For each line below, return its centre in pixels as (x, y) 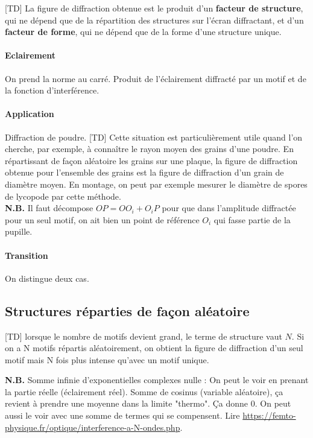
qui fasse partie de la (252, 219)
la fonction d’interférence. (52, 90)
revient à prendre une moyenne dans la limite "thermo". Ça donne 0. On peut (148, 403)
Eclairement (30, 55)
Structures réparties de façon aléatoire (127, 310)
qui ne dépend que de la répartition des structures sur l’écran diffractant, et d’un (154, 20)
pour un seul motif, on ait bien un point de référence (102, 219)
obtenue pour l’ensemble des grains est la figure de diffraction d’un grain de (144, 172)
